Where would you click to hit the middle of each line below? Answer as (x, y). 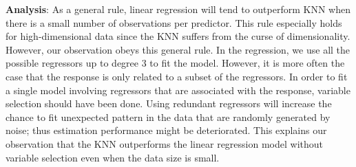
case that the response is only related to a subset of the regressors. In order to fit (177, 76)
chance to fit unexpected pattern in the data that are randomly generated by (168, 116)
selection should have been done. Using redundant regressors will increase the (169, 103)
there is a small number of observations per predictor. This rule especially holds (174, 22)
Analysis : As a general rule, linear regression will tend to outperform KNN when (178, 9)
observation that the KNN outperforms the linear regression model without (165, 143)
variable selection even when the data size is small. (113, 157)
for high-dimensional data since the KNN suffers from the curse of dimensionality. (178, 36)
